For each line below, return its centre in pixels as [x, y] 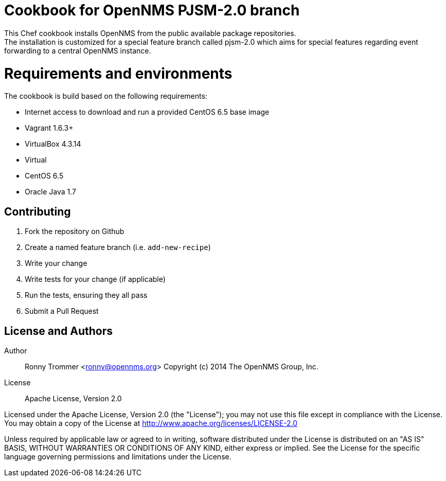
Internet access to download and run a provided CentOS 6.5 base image [147, 112]
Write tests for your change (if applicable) [95, 279]
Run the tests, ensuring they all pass [86, 295]
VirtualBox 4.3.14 [53, 144]
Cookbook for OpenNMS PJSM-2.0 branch [152, 10]
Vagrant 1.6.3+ [49, 128]
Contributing [38, 211]
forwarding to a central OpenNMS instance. [78, 50]
